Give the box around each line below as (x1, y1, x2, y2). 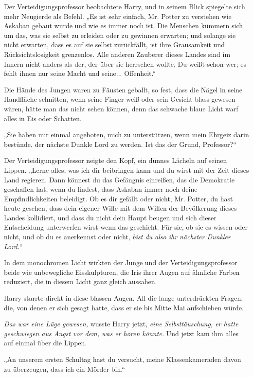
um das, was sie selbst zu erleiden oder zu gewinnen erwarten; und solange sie (4, 30, 236, 40)
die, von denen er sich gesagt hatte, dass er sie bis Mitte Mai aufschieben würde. (4, 302, 244, 312)
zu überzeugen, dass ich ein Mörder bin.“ (4, 363, 125, 374)
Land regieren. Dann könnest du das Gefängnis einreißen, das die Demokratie (4, 174, 235, 184)
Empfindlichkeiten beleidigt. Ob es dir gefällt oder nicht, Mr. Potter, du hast (4, 193, 233, 203)
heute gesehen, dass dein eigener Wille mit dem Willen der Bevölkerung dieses (4, 203, 237, 213)
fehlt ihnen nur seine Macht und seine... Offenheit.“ (4, 68, 156, 78)
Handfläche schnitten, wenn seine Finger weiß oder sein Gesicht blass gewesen (4, 94, 235, 104)
